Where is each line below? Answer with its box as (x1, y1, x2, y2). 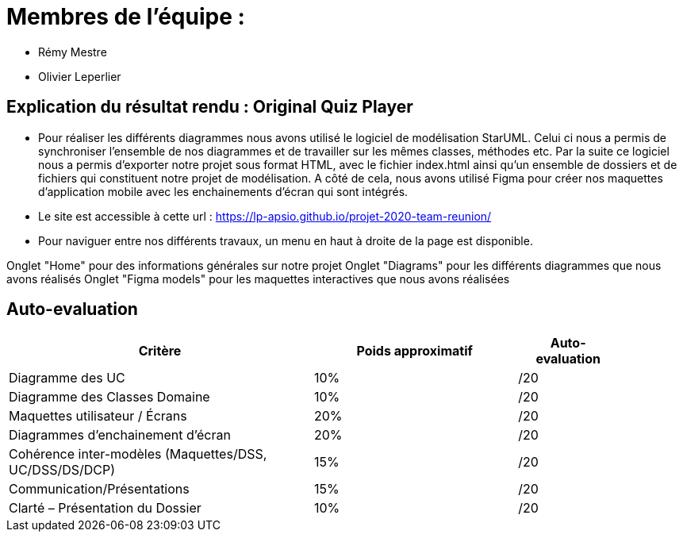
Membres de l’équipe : (6, 3, 245, 30)
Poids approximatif (356, 343, 473, 359)
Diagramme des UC (9, 370, 125, 386)
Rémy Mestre (38, 44, 107, 59)
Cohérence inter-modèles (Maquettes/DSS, (9, 446, 267, 463)
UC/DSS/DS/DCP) (9, 462, 116, 478)
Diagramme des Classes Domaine (9, 389, 210, 405)
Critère (138, 343, 182, 359)
